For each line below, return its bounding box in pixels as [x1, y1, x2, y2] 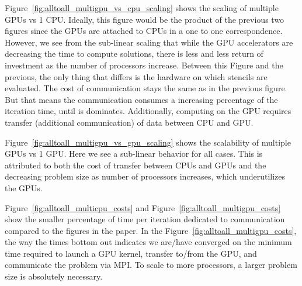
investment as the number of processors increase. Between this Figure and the [5, 58, 283, 71]
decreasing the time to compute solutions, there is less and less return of [5, 47, 263, 60]
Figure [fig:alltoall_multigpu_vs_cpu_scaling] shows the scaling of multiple [5, 2, 279, 13]
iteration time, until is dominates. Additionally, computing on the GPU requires [5, 105, 291, 117]
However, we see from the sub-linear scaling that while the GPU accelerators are [5, 36, 293, 48]
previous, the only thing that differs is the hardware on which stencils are [5, 70, 268, 82]
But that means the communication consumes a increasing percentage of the [5, 93, 278, 105]
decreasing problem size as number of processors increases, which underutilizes [5, 170, 286, 182]
